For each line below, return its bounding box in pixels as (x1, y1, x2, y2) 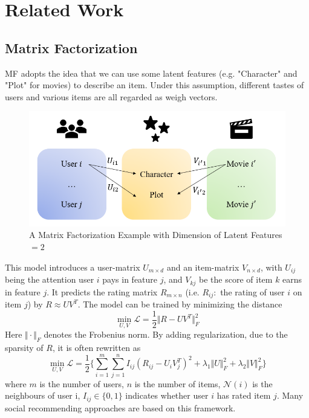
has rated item (216, 389, 271, 402)
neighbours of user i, (5, 389, 80, 402)
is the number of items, (134, 377, 221, 390)
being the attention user (5, 273, 94, 286)
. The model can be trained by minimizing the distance (77, 298, 282, 310)
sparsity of (5, 341, 44, 354)
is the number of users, (39, 377, 124, 390)
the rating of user (220, 285, 285, 298)
